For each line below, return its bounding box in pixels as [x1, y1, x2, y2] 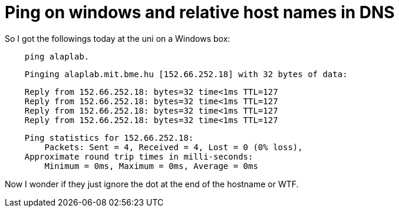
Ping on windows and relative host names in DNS [5, 2, 395, 22]
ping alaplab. [24, 51, 90, 61]
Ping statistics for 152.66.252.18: [24, 132, 194, 143]
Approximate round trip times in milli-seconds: [24, 151, 253, 161]
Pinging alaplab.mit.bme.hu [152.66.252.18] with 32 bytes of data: [24, 69, 348, 79]
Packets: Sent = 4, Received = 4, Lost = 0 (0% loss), [44, 142, 303, 152]
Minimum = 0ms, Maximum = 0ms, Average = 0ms [44, 161, 258, 171]
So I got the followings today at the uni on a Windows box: [5, 33, 230, 44]
